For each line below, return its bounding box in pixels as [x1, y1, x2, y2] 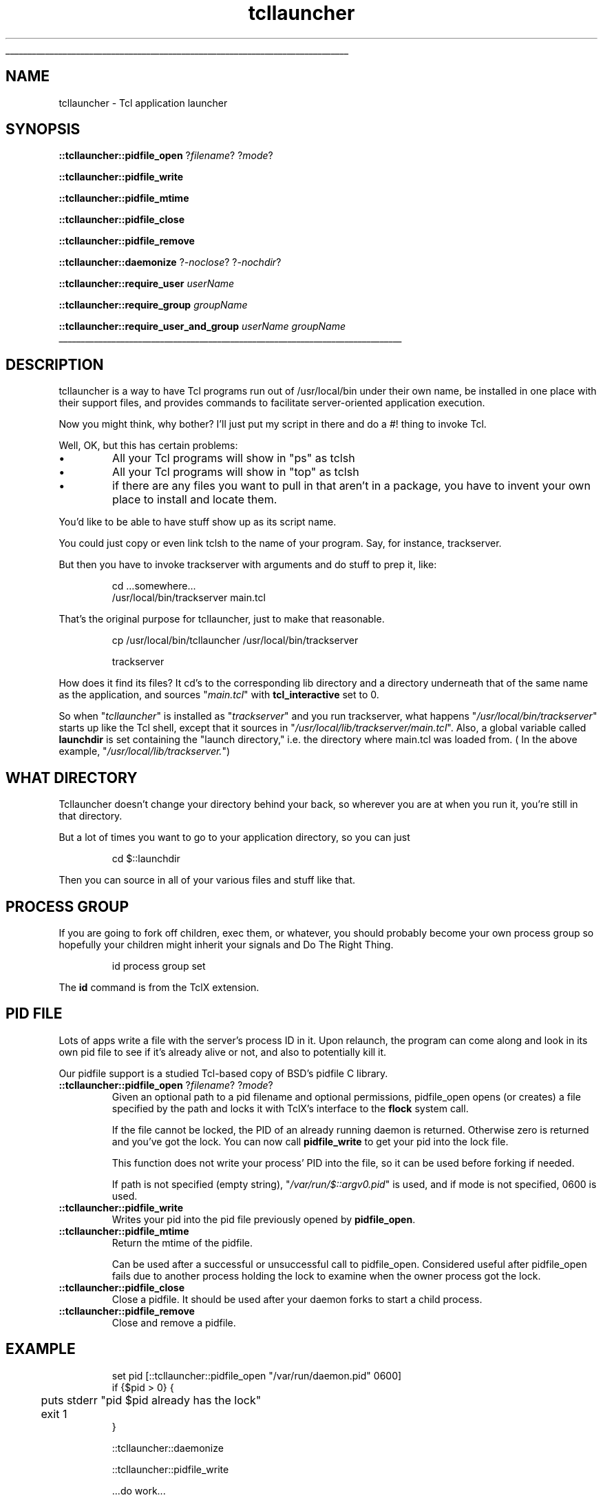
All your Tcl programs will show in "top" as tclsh [112, 465, 359, 479]
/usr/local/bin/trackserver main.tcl [112, 592, 266, 604]
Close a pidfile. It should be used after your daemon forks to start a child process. [112, 1293, 483, 1305]
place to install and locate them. [112, 492, 277, 507]
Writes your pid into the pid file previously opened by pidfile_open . [112, 1213, 416, 1225]
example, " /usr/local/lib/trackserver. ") [59, 745, 231, 758]
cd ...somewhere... [112, 580, 196, 592]
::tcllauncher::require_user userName [59, 278, 235, 290]
